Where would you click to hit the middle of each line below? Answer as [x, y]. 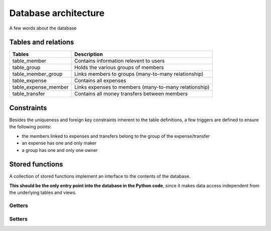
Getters [19, 205]
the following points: [30, 127]
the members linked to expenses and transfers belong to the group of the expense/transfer [116, 136]
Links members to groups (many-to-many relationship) [139, 74]
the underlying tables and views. [43, 192]
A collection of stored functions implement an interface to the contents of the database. [100, 176]
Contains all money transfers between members [131, 94]
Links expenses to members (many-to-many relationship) [142, 87]
